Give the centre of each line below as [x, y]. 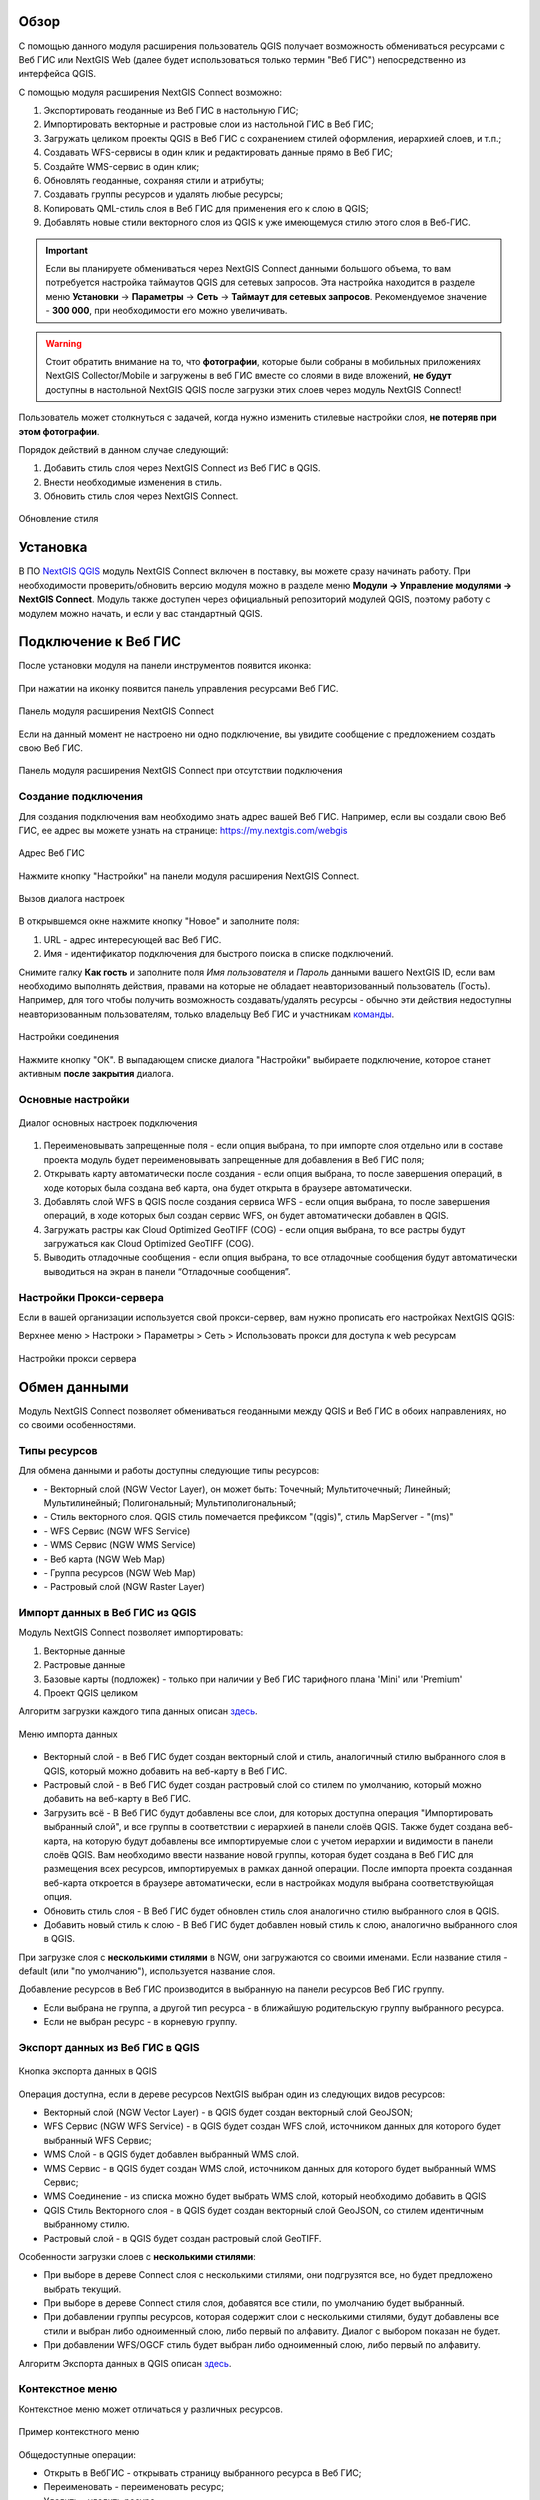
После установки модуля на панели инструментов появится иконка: [165, 666]
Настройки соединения [69, 1037]
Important [67, 250]
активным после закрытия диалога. [96, 1073]
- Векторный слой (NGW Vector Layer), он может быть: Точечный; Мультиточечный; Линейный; [247, 1489]
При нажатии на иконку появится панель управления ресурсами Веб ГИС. [178, 688]
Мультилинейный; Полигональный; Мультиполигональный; [170, 1503]
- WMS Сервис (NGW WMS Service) [120, 1545]
